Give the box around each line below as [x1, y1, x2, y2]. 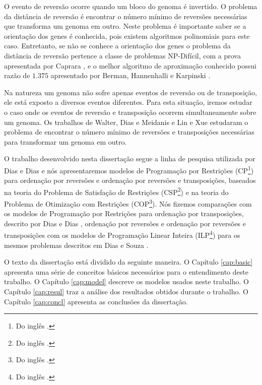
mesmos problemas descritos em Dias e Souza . [4, 239, 149, 250]
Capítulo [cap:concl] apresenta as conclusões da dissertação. [4, 296, 188, 306]
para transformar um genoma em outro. [4, 136, 127, 147]
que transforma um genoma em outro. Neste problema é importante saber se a [4, 21, 246, 31]
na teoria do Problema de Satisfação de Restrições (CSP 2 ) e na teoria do [4, 185, 229, 197]
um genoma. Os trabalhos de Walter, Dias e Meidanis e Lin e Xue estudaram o [4, 116, 248, 127]
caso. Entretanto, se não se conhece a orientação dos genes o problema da [4, 40, 231, 51]
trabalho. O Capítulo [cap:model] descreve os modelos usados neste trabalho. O [4, 276, 249, 287]
